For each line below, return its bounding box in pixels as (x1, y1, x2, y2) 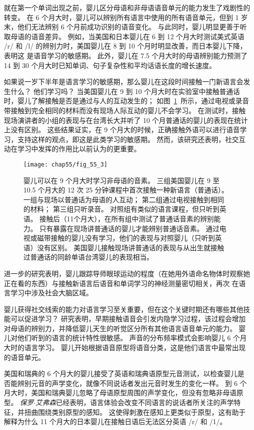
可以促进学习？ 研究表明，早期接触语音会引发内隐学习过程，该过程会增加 (10, 313, 246, 324)
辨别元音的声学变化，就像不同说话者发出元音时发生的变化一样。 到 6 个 (17, 378, 247, 388)
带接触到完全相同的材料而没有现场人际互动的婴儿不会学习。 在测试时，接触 (4, 105, 246, 115)
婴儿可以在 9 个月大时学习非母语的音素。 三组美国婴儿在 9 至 (23, 175, 220, 185)
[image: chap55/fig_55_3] (23, 161, 107, 168)
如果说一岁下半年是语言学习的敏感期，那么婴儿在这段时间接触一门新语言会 (4, 76, 243, 87)
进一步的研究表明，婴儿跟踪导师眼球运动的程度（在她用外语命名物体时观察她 (4, 268, 250, 278)
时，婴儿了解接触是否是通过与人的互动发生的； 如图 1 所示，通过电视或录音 (4, 96, 249, 106)
